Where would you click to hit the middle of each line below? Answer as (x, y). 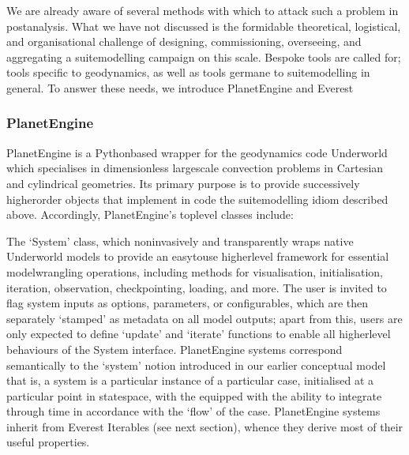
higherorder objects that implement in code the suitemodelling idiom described (197, 199)
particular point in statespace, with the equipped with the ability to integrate (194, 395)
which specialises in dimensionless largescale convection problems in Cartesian (195, 168)
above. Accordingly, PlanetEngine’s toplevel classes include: (150, 214)
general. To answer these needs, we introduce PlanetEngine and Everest (180, 87)
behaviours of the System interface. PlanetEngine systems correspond (174, 349)
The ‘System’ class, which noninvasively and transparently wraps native (180, 241)
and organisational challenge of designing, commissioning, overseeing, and (184, 41)
